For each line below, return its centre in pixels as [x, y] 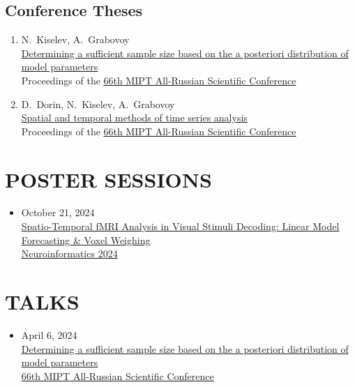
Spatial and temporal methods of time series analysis [134, 117]
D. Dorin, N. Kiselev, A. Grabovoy [98, 104]
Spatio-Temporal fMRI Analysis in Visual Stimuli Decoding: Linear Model [180, 226]
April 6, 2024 [49, 334]
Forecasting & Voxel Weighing [86, 240]
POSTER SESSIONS [108, 179]
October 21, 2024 [58, 212]
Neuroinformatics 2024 [69, 253]
